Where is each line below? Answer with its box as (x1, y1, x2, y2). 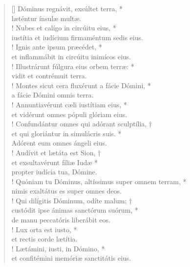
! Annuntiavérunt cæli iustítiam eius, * (11, 99, 127, 109)
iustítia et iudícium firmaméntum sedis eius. (11, 32, 143, 42)
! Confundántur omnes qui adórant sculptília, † (11, 119, 152, 129)
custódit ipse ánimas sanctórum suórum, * (11, 205, 138, 215)
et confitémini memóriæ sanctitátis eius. (11, 253, 131, 263)
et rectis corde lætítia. (11, 234, 78, 244)
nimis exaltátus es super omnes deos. (11, 186, 122, 196)
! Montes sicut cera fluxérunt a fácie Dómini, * (11, 80, 151, 90)
